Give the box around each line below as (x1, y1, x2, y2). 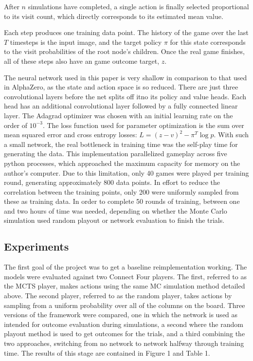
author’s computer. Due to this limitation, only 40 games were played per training (4, 167, 249, 178)
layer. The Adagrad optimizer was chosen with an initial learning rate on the (4, 110, 233, 120)
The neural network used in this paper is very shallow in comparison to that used (4, 72, 247, 82)
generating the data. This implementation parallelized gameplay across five (4, 148, 227, 159)
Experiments (4, 239, 69, 254)
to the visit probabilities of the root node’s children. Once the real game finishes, (4, 46, 245, 56)
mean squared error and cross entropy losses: (4, 129, 137, 140)
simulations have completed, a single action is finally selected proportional (28, 1, 249, 11)
